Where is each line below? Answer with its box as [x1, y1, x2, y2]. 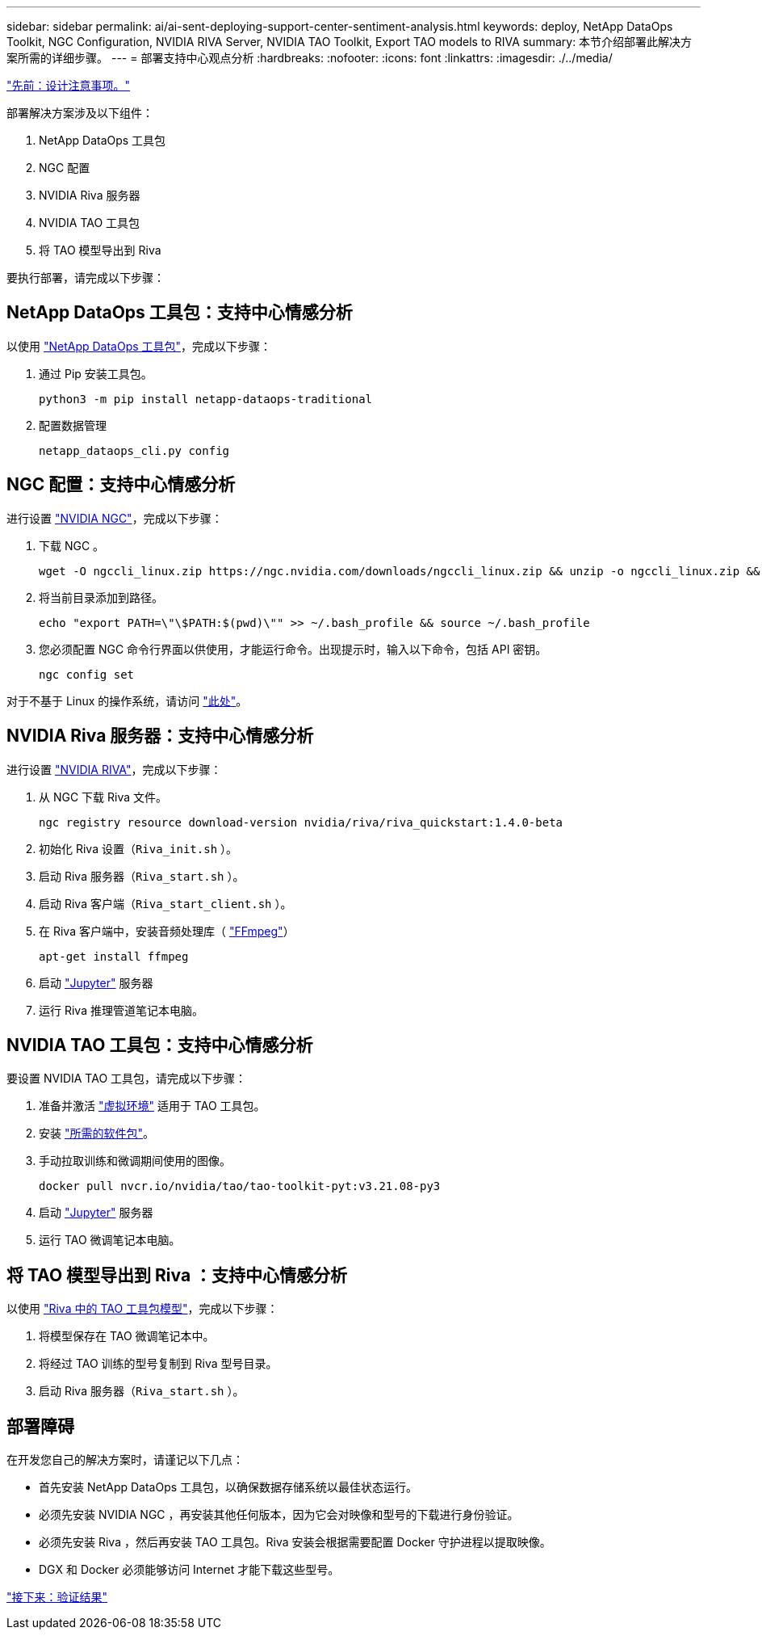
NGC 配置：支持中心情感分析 [6, 474, 236, 495]
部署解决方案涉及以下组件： [6, 106, 153, 120]
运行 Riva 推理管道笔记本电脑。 [39, 1003, 203, 1017]
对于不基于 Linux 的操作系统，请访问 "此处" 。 [6, 693, 248, 708]
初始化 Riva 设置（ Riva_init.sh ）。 [39, 841, 238, 856]
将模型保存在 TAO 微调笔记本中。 [39, 1329, 215, 1344]
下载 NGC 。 [39, 538, 105, 553]
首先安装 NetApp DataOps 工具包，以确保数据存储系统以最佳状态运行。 [39, 1480, 418, 1495]
